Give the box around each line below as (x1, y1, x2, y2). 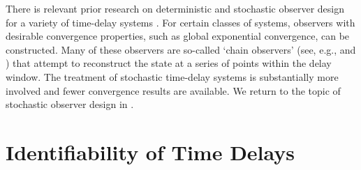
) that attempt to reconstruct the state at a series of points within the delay (6, 56, 332, 70)
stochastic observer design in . (6, 97, 134, 111)
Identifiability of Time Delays (6, 137, 295, 166)
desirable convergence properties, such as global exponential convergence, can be (6, 29, 350, 43)
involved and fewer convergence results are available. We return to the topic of (6, 83, 341, 98)
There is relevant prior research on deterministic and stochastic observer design (6, 1, 345, 15)
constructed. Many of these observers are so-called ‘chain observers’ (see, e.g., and (6, 42, 356, 56)
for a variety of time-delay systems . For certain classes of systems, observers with (6, 15, 355, 29)
